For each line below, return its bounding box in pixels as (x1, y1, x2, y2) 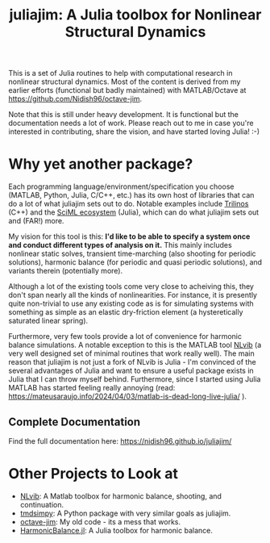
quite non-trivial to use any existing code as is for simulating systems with (8, 299, 254, 308)
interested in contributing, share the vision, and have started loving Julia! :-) (8, 127, 260, 136)
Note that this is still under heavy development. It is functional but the (8, 110, 239, 119)
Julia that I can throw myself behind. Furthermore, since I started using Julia (8, 374, 261, 384)
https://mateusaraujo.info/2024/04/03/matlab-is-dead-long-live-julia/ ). (8, 391, 247, 401)
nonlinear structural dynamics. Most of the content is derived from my (8, 77, 241, 86)
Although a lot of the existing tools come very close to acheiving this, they (8, 282, 254, 291)
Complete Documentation (8, 415, 141, 428)
